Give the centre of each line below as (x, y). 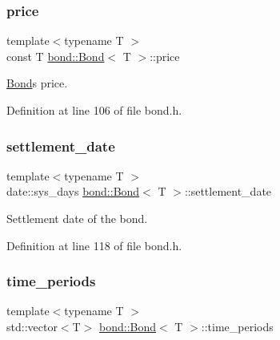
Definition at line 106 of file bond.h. (94, 110)
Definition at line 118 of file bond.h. (94, 245)
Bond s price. (37, 83)
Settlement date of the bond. (77, 218)
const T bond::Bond (56, 56)
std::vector (32, 326)
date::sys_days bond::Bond (73, 191)
